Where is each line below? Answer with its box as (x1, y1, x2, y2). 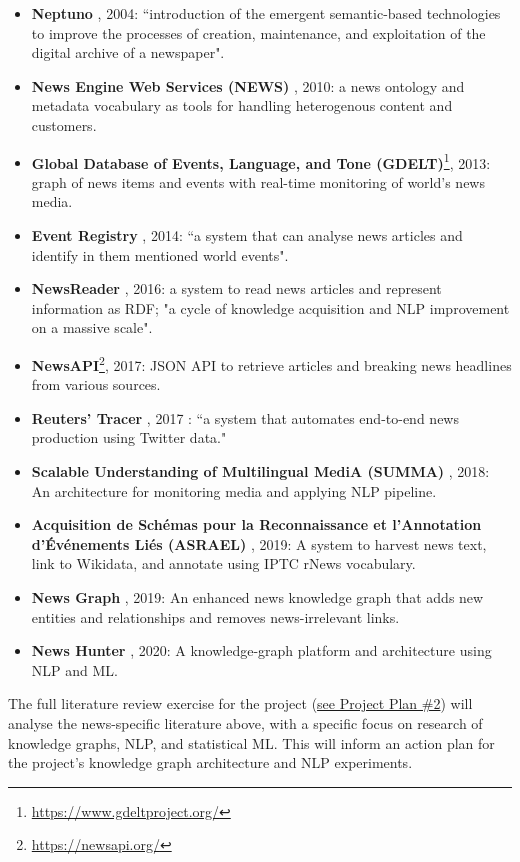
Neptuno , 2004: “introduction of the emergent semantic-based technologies (31, 3, 501, 23)
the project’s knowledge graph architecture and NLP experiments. (8, 752, 413, 773)
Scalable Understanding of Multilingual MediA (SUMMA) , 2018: (31, 461, 490, 481)
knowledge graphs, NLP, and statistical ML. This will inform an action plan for (8, 732, 495, 753)
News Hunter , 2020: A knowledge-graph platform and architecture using (31, 640, 492, 661)
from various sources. (31, 374, 161, 395)
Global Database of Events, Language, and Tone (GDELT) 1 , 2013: (31, 149, 491, 173)
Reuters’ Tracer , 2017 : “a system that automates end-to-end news (31, 407, 459, 428)
